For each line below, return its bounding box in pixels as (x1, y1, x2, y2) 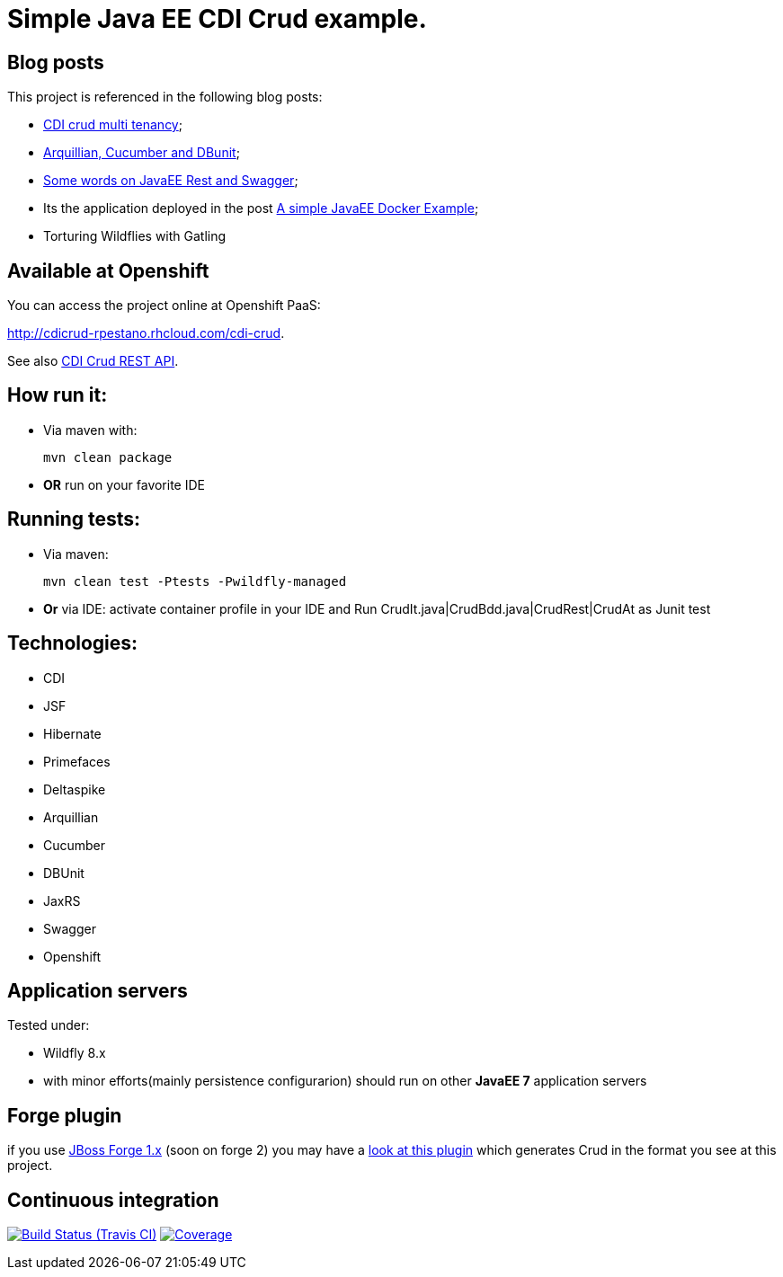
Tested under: (7, 1017, 90, 1033)
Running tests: (7, 508, 141, 531)
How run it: (7, 384, 108, 407)
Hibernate (43, 725, 102, 741)
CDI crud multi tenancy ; (43, 117, 182, 133)
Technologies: (7, 632, 138, 655)
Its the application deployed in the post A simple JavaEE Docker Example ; (43, 200, 479, 217)
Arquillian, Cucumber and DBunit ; (43, 145, 240, 161)
